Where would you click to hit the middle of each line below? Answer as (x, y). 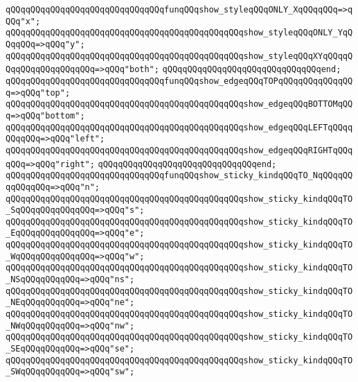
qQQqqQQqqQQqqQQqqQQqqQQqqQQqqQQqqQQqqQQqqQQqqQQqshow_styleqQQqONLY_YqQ (179, 33)
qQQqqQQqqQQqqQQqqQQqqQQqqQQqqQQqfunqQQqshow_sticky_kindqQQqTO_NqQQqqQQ (179, 176)
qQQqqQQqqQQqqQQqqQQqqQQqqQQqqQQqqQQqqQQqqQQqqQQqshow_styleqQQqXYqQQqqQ (179, 56)
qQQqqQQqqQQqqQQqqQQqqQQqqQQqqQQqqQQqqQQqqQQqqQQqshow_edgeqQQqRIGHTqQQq (179, 150)
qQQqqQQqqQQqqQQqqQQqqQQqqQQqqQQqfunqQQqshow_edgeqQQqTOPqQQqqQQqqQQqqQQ (179, 81)
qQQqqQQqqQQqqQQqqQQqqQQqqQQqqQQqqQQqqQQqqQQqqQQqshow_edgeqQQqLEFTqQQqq (179, 127)
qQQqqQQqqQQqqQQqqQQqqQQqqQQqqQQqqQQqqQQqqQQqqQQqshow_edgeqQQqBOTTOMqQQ (179, 104)
